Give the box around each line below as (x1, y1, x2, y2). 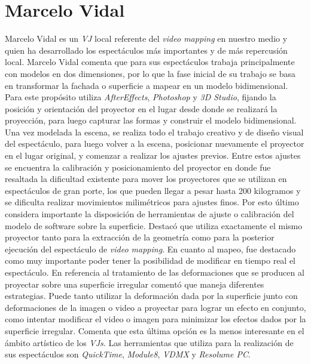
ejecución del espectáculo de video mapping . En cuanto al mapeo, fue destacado (5, 242, 296, 255)
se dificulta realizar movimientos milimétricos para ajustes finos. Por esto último (5, 196, 299, 208)
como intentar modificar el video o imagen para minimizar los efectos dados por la (5, 313, 306, 325)
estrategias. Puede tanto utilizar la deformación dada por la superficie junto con (5, 289, 298, 302)
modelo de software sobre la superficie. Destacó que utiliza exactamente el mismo (5, 219, 303, 232)
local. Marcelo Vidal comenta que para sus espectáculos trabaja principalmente (5, 55, 295, 68)
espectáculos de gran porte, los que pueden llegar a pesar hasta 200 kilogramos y (5, 184, 301, 196)
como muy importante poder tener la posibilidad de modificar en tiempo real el (5, 254, 296, 267)
